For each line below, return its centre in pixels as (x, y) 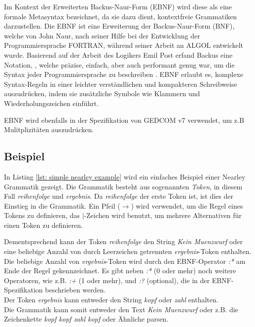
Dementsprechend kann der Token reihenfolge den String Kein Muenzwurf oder (123, 241)
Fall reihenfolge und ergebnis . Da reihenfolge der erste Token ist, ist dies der (119, 196)
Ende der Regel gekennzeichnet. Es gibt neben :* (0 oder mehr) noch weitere (120, 271)
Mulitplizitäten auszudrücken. (49, 129)
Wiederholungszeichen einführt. (51, 103)
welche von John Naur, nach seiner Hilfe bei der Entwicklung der (102, 35)
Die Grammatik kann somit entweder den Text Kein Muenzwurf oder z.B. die (121, 309)
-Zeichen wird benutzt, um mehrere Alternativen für (163, 215)
